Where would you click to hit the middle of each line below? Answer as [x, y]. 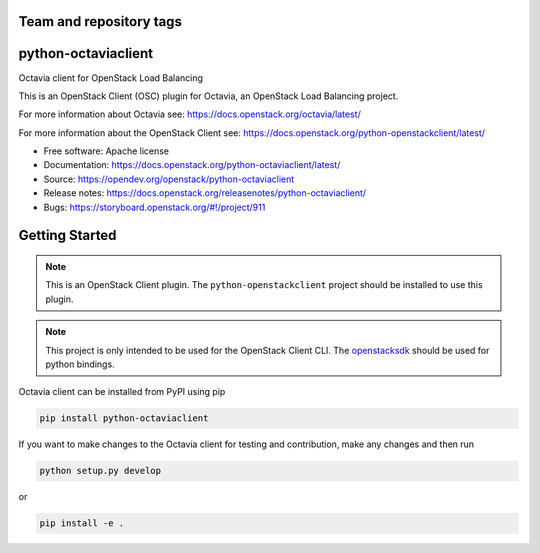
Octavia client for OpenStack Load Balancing [111, 77]
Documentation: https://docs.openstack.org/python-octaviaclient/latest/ [192, 165]
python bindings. [80, 364]
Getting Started [67, 235]
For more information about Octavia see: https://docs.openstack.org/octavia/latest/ [190, 114]
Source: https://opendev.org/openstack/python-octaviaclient [169, 179]
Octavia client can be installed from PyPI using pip [122, 392]
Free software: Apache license [106, 151]
